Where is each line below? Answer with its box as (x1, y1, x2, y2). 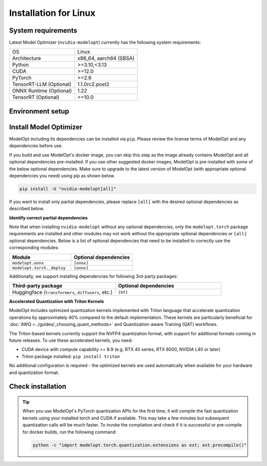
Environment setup (9, 107, 69, 115)
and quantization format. (9, 369, 59, 375)
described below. (9, 206, 44, 211)
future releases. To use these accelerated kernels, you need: (9, 337, 133, 343)
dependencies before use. (9, 143, 63, 149)
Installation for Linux (9, 7, 96, 18)
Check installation (9, 382, 67, 391)
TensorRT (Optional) (12, 94, 59, 101)
